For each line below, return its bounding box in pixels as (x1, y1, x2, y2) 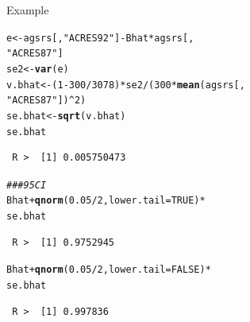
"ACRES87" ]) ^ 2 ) (6, 95, 87, 107)
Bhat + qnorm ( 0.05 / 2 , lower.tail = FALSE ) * (6, 264, 211, 276)
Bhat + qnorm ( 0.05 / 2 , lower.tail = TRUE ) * (6, 195, 206, 207)
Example (6, 2, 49, 17)
